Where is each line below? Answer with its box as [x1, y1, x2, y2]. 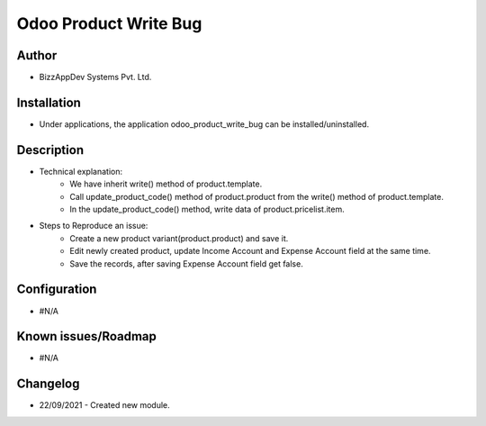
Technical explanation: [39, 166, 123, 177]
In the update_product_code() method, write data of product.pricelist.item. [69, 204, 346, 215]
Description [16, 142, 85, 158]
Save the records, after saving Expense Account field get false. [69, 258, 303, 269]
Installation [16, 95, 81, 110]
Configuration [16, 282, 97, 297]
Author [16, 48, 58, 63]
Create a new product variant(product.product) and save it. [69, 232, 289, 243]
